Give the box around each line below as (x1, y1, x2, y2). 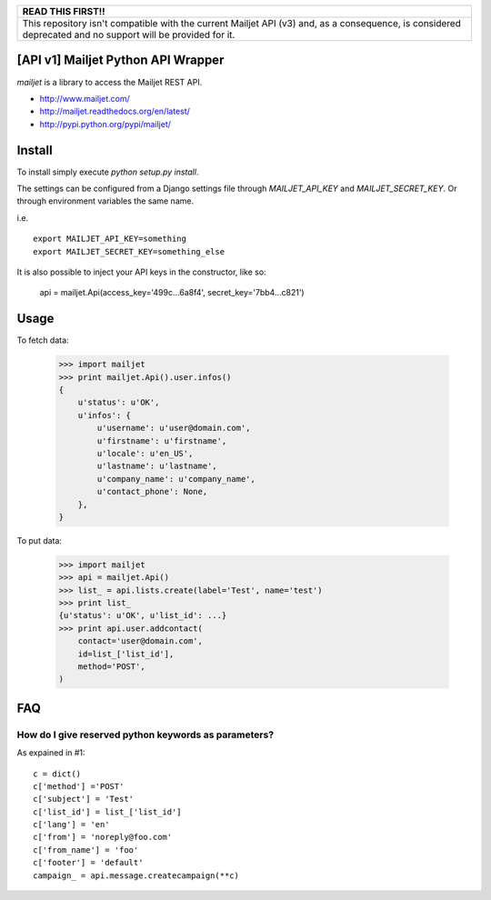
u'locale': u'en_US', (96, 448, 194, 458)
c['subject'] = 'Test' (33, 794, 135, 805)
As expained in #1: (16, 747, 85, 758)
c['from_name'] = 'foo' (33, 845, 139, 855)
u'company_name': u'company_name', (96, 474, 256, 484)
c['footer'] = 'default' (33, 857, 144, 868)
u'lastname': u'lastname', (96, 461, 217, 472)
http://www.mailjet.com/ (39, 93, 131, 104)
